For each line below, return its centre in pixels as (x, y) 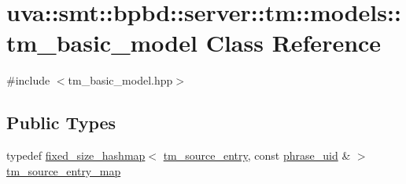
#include (28, 80)
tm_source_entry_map (64, 170)
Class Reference (293, 43)
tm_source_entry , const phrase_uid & (257, 155)
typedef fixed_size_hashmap (76, 155)
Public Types (61, 123)
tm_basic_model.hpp (120, 80)
